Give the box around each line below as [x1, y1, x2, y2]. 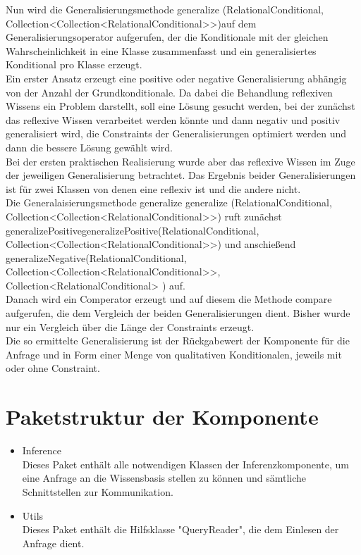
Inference [22, 443, 62, 458]
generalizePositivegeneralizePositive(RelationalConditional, [6, 223, 259, 237]
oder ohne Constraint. [6, 361, 100, 375]
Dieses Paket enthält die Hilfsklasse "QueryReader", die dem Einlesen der [22, 522, 339, 537]
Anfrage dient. [22, 535, 85, 550]
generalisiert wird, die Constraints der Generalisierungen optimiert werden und [6, 126, 347, 141]
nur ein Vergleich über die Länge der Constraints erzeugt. [6, 319, 255, 334]
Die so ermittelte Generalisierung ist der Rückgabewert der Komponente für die [6, 333, 350, 348]
